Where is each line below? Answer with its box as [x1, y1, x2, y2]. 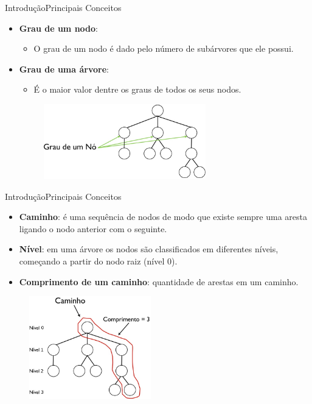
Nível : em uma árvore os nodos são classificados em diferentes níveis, [19, 243, 279, 255]
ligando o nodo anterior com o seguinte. [19, 222, 167, 235]
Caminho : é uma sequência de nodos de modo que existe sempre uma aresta [19, 210, 307, 223]
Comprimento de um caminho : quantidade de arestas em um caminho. [19, 275, 299, 288]
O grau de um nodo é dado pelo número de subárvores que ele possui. [33, 42, 294, 55]
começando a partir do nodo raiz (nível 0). [19, 255, 178, 267]
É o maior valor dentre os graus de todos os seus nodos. [33, 83, 241, 96]
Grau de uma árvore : [19, 62, 109, 75]
